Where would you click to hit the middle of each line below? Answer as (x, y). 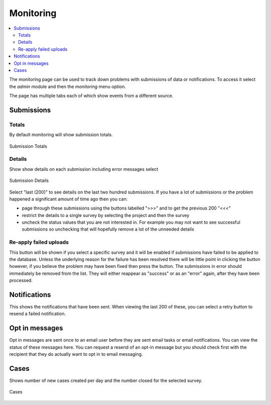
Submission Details (29, 180)
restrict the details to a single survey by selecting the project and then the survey (106, 215)
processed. (21, 280)
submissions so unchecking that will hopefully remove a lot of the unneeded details (108, 229)
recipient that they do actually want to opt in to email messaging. (76, 354)
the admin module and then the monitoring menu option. (68, 86)
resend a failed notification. (38, 314)
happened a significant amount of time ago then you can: (69, 199)
